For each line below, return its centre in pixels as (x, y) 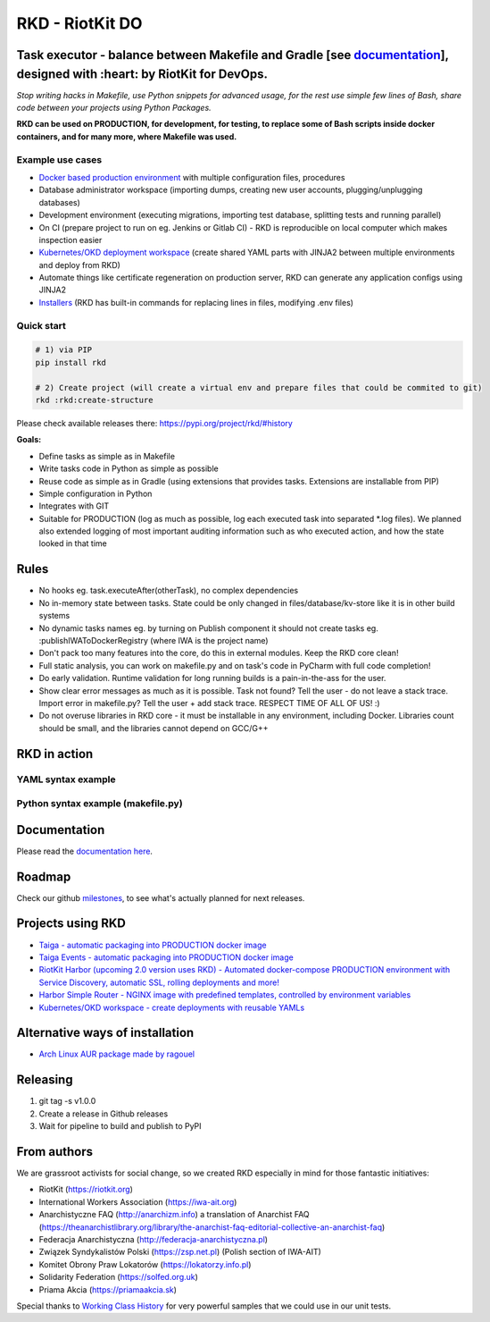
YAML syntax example (66, 779)
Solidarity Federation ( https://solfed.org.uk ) (118, 1277)
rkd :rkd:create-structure (94, 400)
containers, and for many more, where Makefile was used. (127, 136)
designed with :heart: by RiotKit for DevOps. (142, 74)
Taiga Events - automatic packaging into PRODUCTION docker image (166, 957)
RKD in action (55, 754)
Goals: (29, 440)
